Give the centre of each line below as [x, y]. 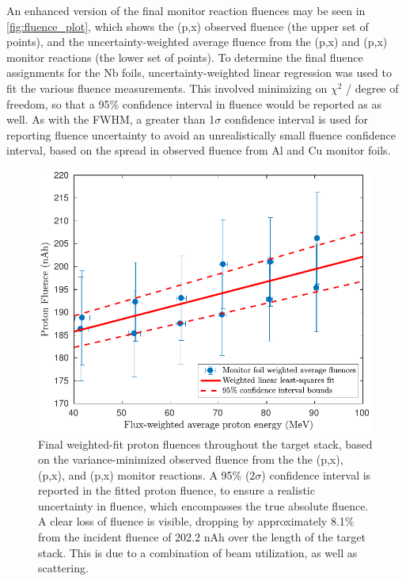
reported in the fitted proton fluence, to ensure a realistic [176, 490]
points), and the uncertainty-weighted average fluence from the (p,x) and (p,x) [197, 42]
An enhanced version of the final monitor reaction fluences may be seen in [186, 10]
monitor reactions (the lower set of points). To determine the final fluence [185, 57]
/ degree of [372, 88]
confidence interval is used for [296, 119]
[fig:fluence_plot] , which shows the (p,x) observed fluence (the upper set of [188, 26]
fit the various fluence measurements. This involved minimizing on [167, 88]
